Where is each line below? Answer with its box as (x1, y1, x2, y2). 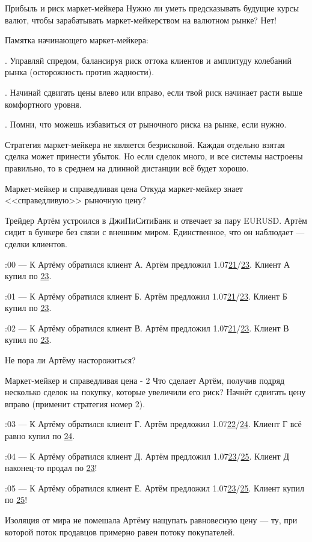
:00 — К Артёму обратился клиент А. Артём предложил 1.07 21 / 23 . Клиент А (5, 257, 290, 270)
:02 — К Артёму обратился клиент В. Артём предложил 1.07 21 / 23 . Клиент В (5, 321, 289, 334)
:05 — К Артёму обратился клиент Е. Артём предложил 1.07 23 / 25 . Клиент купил (5, 481, 304, 494)
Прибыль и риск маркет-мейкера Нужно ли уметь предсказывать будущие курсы (5, 2, 299, 14)
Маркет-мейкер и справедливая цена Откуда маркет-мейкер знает (5, 182, 243, 194)
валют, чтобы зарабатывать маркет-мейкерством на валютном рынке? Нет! (5, 13, 277, 26)
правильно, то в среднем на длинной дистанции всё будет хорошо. (5, 161, 249, 174)
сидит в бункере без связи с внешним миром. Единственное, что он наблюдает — (5, 226, 305, 238)
